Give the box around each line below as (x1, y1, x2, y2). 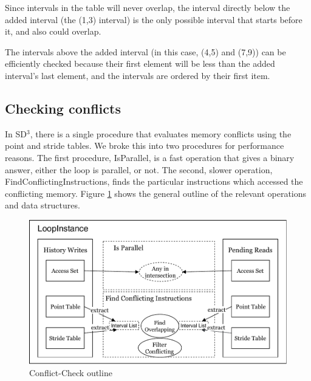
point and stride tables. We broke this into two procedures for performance (5, 139, 284, 152)
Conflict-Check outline (29, 366, 112, 379)
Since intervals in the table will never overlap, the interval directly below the (5, 1, 290, 13)
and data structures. (5, 199, 80, 211)
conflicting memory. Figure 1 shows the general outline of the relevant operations (5, 187, 307, 199)
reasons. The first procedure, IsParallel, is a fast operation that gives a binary (5, 151, 295, 163)
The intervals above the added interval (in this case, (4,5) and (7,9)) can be (5, 45, 286, 58)
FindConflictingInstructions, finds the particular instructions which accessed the (5, 175, 303, 188)
